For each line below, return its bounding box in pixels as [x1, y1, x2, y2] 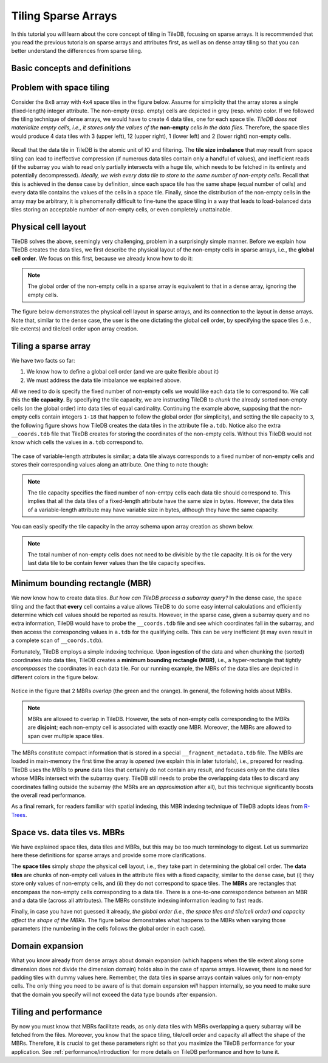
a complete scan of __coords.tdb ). [11, 637, 103, 644]
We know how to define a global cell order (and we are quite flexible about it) [26, 368, 219, 375]
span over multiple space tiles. [27, 732, 104, 739]
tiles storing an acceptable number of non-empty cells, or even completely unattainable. [11, 205, 232, 213]
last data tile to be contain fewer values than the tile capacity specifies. [27, 559, 206, 567]
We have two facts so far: [11, 357, 75, 364]
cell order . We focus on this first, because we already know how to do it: [11, 255, 193, 262]
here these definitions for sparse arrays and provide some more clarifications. [11, 852, 207, 859]
